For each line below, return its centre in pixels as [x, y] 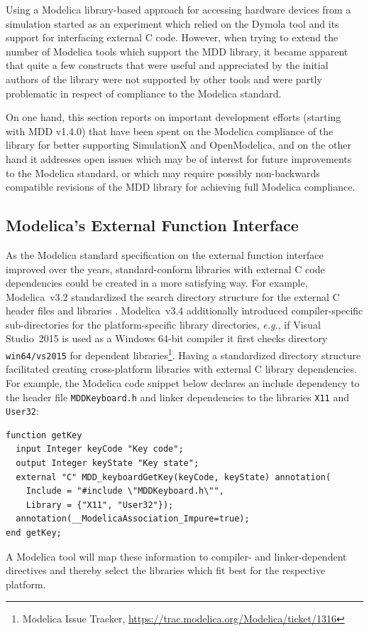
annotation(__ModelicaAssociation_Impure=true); [133, 519]
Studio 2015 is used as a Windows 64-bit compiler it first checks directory [167, 338]
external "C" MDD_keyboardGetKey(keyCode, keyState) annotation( [174, 477]
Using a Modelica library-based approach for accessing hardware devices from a [178, 9]
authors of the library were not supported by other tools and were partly [164, 79]
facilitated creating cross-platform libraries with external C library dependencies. [181, 369]
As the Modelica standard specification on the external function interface [165, 254]
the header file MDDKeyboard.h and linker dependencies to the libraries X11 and [177, 397]
